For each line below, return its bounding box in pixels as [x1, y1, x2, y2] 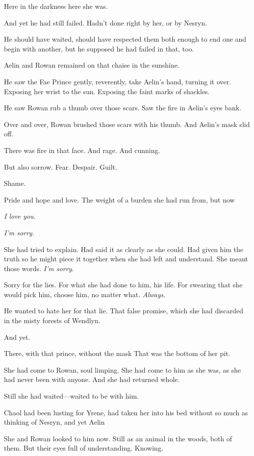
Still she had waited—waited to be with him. [4, 391, 139, 401]
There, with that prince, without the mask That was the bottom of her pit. [4, 348, 230, 358]
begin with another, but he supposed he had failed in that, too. [4, 43, 194, 53]
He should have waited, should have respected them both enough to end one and [4, 34, 247, 44]
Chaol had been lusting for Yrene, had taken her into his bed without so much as [4, 407, 248, 417]
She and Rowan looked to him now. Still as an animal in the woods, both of [4, 433, 232, 443]
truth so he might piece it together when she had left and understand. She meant [4, 253, 248, 264]
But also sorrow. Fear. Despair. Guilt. [4, 161, 117, 172]
